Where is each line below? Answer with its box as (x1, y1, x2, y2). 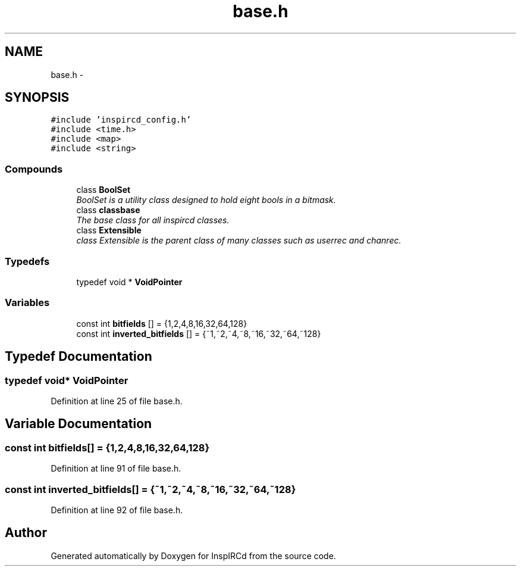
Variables (5, 297, 50, 309)
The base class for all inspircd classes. (76, 215, 230, 226)
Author (5, 525, 47, 541)
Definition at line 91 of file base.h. (51, 463, 181, 474)
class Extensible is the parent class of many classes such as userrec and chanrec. (76, 235, 401, 246)
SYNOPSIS (5, 90, 70, 105)
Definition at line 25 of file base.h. (51, 395, 183, 406)
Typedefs (5, 255, 50, 267)
